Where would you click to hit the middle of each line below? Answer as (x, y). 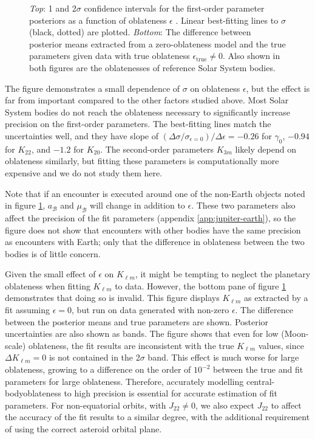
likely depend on (266, 149)
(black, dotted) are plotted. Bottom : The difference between (140, 32)
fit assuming (28, 310)
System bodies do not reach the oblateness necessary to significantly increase (148, 112)
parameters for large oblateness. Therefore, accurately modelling (124, 381)
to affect (286, 405)
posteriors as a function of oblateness (98, 20)
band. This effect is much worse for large (223, 357)
